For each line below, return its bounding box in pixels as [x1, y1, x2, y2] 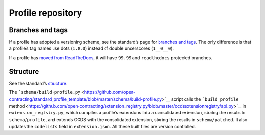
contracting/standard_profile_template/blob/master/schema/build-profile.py [9, 96, 162, 102]
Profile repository [9, 7, 82, 18]
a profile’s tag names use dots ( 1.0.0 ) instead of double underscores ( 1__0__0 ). [9, 45, 174, 51]
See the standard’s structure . [9, 80, 68, 86]
